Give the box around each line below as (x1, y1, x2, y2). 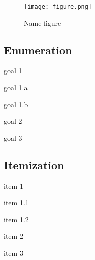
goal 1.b (4, 99, 28, 109)
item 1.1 (4, 197, 29, 208)
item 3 (4, 248, 23, 258)
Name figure (24, 17, 61, 28)
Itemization (4, 157, 64, 172)
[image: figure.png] (24, 3, 92, 10)
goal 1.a (4, 82, 28, 93)
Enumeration (4, 42, 72, 57)
